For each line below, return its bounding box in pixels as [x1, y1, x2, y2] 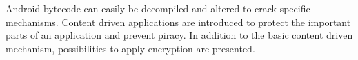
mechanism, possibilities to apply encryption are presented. [6, 41, 255, 55]
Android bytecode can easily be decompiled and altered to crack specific [6, 1, 310, 15]
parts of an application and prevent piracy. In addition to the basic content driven [6, 28, 353, 42]
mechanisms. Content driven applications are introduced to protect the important [6, 14, 351, 29]
